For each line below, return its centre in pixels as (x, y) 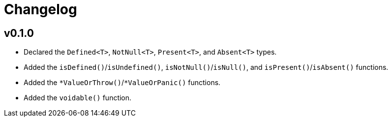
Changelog (41, 9)
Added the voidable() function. (78, 98)
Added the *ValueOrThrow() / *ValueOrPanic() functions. (122, 83)
